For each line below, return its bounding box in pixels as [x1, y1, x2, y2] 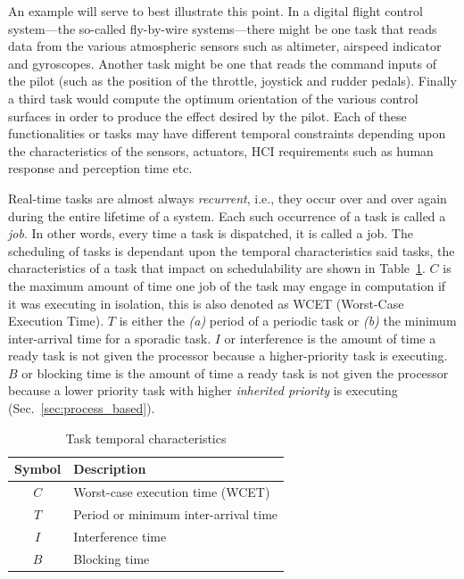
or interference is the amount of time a [224, 328, 436, 347]
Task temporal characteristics [65, 428, 227, 447]
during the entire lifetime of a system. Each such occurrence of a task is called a [8, 206, 446, 225]
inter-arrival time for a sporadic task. [8, 328, 211, 347]
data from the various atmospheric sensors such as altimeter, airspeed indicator [8, 37, 442, 55]
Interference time [73, 526, 167, 545]
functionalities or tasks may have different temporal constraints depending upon [8, 124, 446, 143]
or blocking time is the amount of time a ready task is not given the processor [21, 363, 449, 382]
